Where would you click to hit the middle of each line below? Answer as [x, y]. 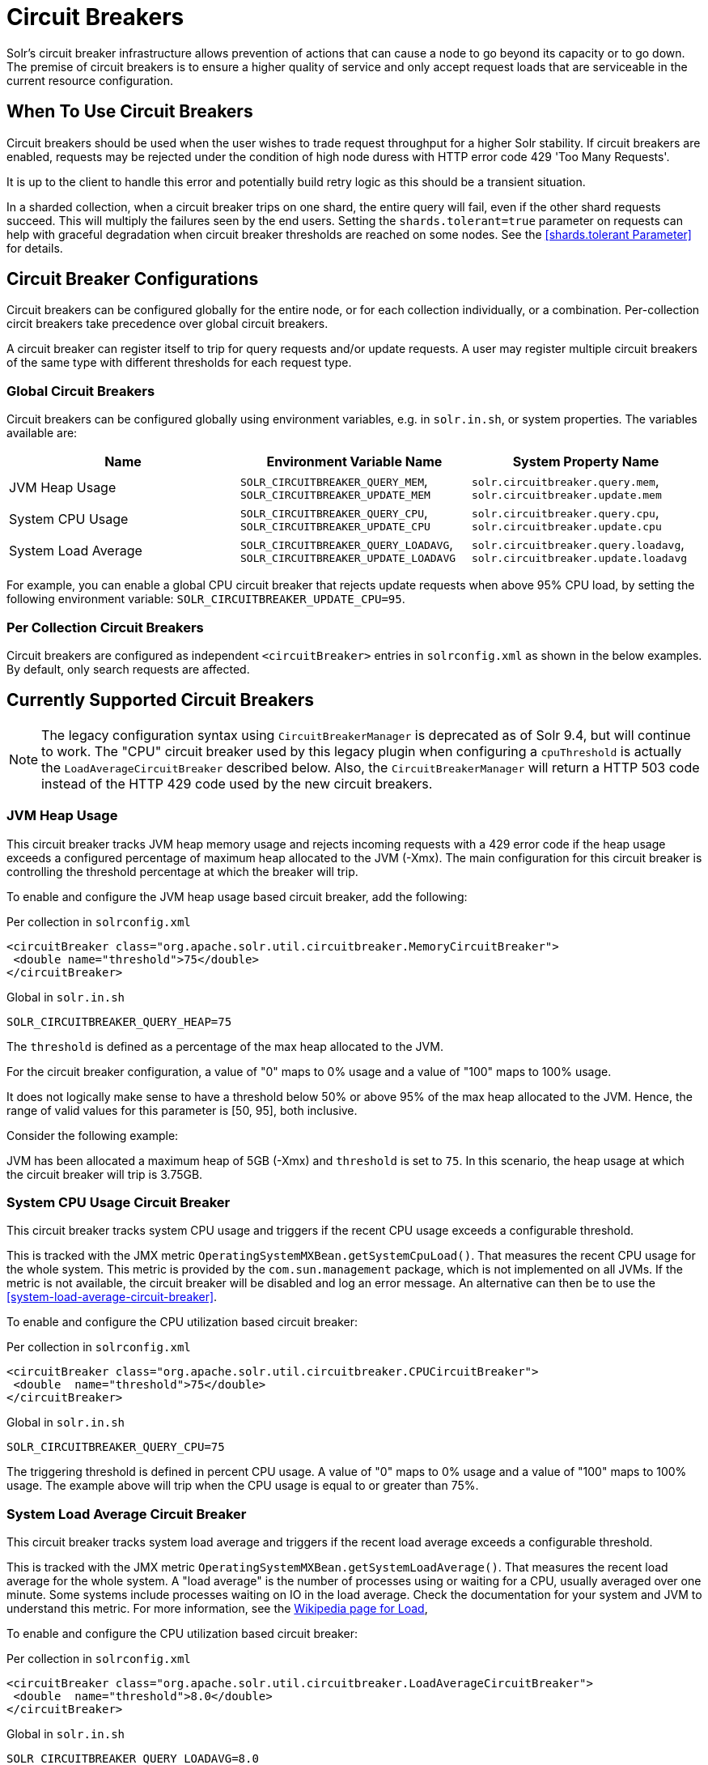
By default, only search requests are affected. [128, 669]
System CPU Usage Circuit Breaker [119, 1202]
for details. [35, 248]
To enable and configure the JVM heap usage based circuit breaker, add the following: [237, 896]
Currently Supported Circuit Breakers [160, 700]
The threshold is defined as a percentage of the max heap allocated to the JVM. [225, 1046]
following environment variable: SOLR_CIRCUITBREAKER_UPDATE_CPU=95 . [206, 599]
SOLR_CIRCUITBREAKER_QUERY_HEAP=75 [119, 1021]
